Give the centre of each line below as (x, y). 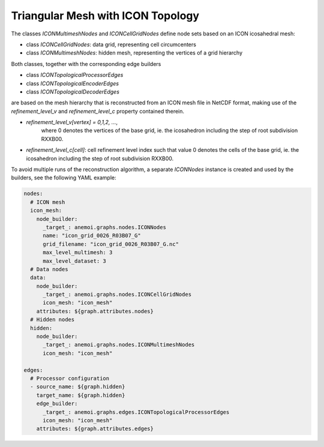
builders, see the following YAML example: (64, 178)
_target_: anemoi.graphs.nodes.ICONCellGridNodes (117, 295)
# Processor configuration (70, 378)
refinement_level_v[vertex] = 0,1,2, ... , (72, 122)
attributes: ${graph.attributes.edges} (95, 429)
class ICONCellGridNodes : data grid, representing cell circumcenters (111, 44)
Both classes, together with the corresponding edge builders (86, 64)
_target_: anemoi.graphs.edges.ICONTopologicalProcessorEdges (136, 412)
